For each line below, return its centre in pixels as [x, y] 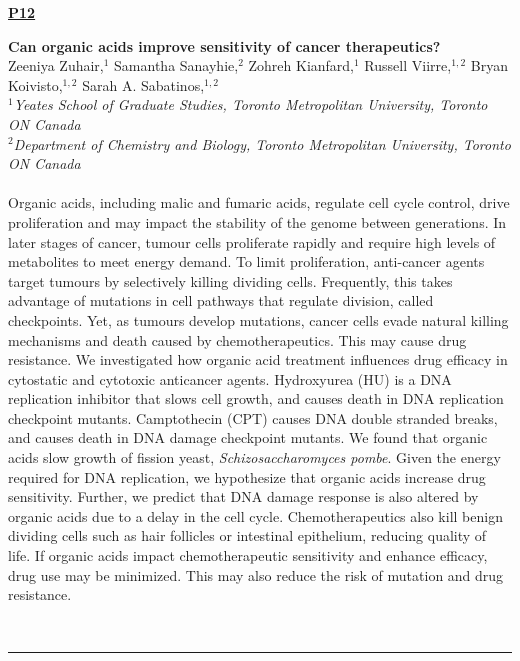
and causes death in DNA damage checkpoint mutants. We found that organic [248, 437]
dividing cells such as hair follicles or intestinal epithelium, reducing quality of [247, 535]
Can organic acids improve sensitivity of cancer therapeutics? [224, 45]
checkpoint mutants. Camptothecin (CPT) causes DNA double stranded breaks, [253, 417]
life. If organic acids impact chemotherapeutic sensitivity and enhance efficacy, [248, 555]
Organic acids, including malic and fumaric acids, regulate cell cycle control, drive [259, 202]
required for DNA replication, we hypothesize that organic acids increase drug [247, 476]
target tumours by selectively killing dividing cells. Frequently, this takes [230, 280]
